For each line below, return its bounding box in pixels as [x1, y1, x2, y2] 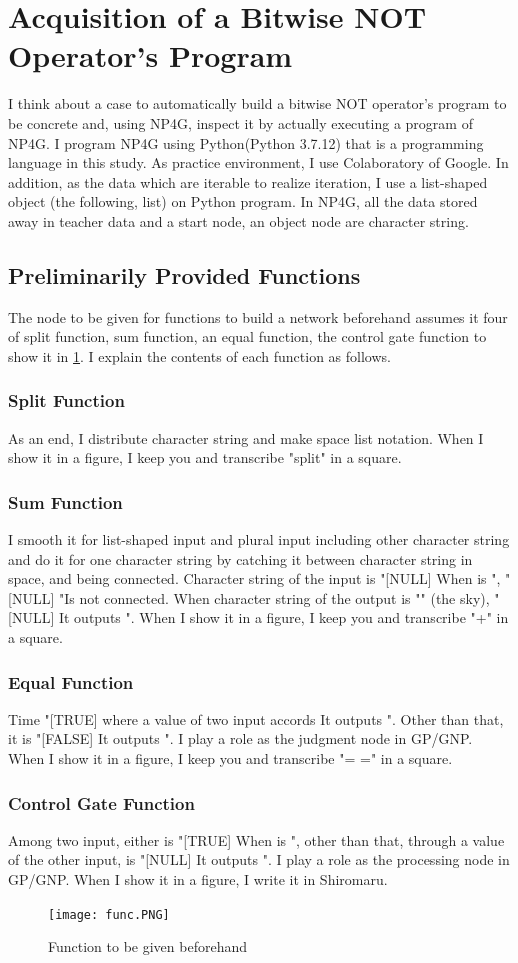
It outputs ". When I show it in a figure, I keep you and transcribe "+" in [58, 607, 509, 628]
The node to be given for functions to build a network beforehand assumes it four [8, 306, 508, 327]
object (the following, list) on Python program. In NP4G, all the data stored [8, 191, 478, 212]
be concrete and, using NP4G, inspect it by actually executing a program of [8, 112, 473, 133]
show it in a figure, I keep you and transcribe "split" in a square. [8, 447, 402, 468]
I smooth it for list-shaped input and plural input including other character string [8, 529, 510, 550]
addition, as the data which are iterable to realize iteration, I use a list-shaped [8, 171, 488, 192]
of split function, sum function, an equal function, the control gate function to [8, 326, 487, 347]
